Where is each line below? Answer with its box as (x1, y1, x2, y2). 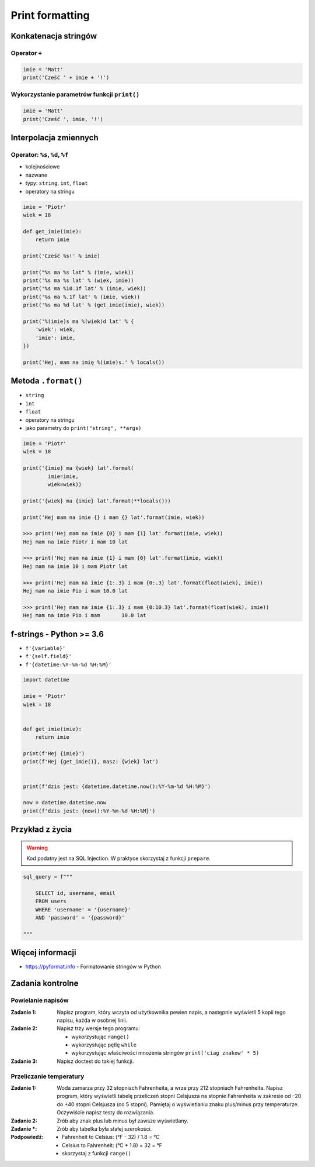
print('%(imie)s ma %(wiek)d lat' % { (23, 318, 134, 325)
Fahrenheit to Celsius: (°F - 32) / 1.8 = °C (62, 1134, 160, 1141)
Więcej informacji (10, 948, 76, 958)
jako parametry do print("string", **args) (25, 425, 142, 432)
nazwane (25, 171, 48, 178)
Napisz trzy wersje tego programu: (57, 1025, 141, 1032)
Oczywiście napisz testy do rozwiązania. (57, 1109, 155, 1116)
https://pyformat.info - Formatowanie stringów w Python (25, 963, 161, 970)
